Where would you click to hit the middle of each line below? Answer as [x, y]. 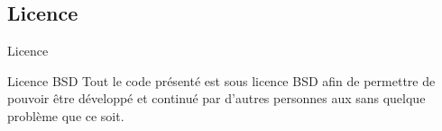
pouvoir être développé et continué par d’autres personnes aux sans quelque [216, 98]
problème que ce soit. [66, 115]
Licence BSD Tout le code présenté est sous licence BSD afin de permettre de [221, 80]
